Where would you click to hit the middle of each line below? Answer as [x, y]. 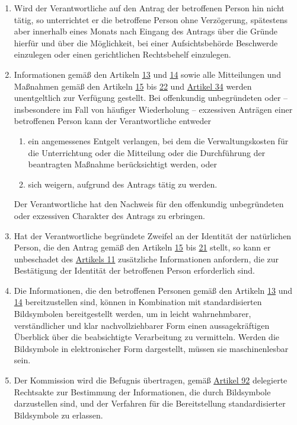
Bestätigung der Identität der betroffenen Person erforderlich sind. [134, 270]
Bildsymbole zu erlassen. [58, 415]
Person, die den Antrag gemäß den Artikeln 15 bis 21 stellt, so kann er [142, 247]
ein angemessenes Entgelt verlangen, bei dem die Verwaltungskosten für [158, 140]
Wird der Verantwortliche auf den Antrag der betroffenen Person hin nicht [149, 8]
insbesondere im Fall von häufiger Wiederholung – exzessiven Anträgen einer [153, 109]
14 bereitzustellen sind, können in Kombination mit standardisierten [138, 302]
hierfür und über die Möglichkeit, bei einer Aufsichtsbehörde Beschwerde [146, 42]
